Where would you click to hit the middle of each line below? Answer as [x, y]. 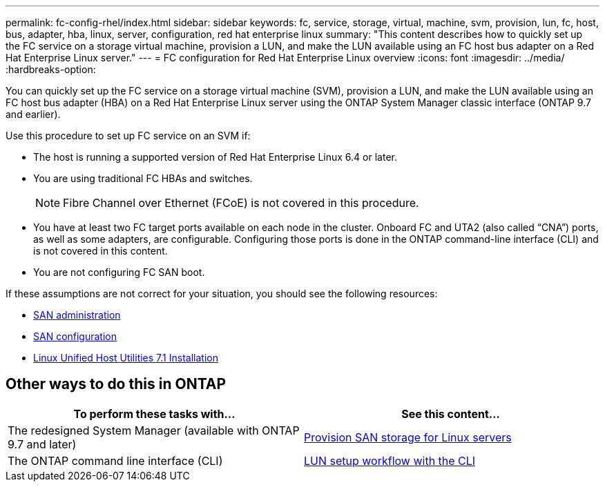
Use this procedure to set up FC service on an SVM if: [128, 136]
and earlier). [33, 114]
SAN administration [77, 315]
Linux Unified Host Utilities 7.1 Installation [126, 358]
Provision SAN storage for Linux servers [408, 437]
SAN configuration [75, 336]
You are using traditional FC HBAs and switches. [143, 178]
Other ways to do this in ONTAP [116, 384]
